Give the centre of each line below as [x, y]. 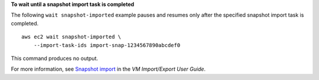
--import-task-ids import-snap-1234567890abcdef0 [107, 45]
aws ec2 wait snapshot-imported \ [71, 37]
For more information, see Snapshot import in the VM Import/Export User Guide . [108, 69]
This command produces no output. [55, 58]
